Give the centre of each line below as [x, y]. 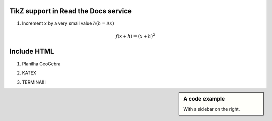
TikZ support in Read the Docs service [71, 11]
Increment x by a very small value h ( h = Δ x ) [68, 23]
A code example [204, 99]
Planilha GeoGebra [41, 64]
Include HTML [32, 51]
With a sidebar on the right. [212, 109]
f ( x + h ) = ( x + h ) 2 [135, 36]
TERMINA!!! [34, 82]
